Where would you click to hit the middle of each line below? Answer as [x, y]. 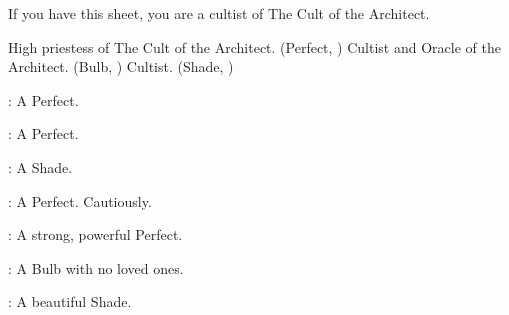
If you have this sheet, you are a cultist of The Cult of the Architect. [219, 13]
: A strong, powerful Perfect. [95, 234]
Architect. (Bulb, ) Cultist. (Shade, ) [121, 66]
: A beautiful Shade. [70, 301]
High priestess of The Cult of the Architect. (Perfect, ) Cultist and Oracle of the [254, 46]
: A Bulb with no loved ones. [96, 267]
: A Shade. [40, 166]
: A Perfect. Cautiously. [80, 200]
